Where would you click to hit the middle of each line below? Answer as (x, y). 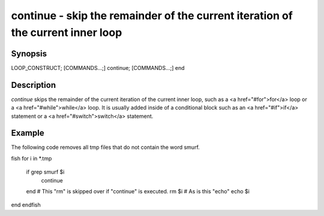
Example (28, 133)
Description (34, 85)
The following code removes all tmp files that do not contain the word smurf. (106, 147)
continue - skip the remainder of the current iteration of (152, 16)
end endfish (26, 205)
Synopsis (29, 54)
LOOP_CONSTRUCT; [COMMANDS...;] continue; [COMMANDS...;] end (98, 68)
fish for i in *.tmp (31, 158)
